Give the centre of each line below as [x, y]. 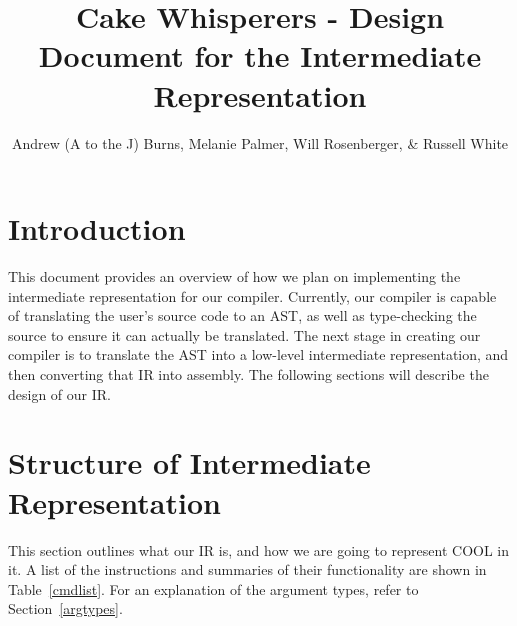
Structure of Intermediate [189, 462]
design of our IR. [59, 393]
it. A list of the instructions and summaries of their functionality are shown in [247, 569]
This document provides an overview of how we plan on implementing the [234, 276]
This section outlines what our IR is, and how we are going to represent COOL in [259, 549]
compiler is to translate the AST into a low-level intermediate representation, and [258, 354]
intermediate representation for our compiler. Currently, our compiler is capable [252, 295]
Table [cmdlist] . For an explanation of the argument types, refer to [213, 588]
